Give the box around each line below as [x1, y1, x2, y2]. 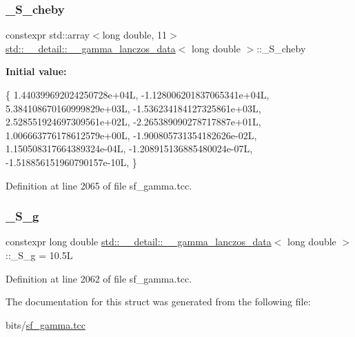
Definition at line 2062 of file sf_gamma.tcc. [6, 271, 192, 285]
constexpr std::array [6, 28, 90, 42]
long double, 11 [102, 28, 168, 42]
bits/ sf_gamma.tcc [6, 317, 86, 331]
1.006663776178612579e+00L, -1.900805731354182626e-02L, [6, 127, 257, 142]
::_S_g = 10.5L [6, 247, 73, 262]
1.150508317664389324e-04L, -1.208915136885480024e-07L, [6, 141, 253, 156]
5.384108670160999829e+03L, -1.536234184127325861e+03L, [6, 101, 261, 115]
